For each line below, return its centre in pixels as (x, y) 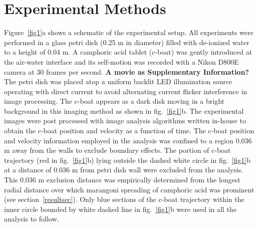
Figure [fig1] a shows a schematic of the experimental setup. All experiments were (129, 32)
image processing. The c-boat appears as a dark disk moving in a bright (114, 101)
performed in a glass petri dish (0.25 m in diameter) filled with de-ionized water (127, 42)
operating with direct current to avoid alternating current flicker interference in (126, 91)
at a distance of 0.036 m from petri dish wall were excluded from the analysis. (124, 170)
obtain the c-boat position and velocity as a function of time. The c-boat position (129, 131)
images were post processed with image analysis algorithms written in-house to (125, 121)
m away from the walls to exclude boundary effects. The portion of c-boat (117, 150)
